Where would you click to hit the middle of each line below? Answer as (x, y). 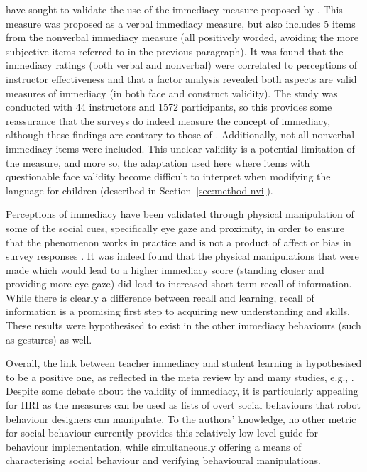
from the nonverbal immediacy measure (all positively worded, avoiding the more (182, 37)
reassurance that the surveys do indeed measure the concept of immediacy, (168, 120)
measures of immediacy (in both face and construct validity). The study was (172, 93)
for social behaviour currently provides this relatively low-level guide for (162, 433)
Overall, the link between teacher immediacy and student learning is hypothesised (184, 363)
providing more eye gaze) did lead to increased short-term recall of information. (179, 284)
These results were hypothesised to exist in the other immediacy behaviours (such (183, 325)
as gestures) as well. (49, 339)
